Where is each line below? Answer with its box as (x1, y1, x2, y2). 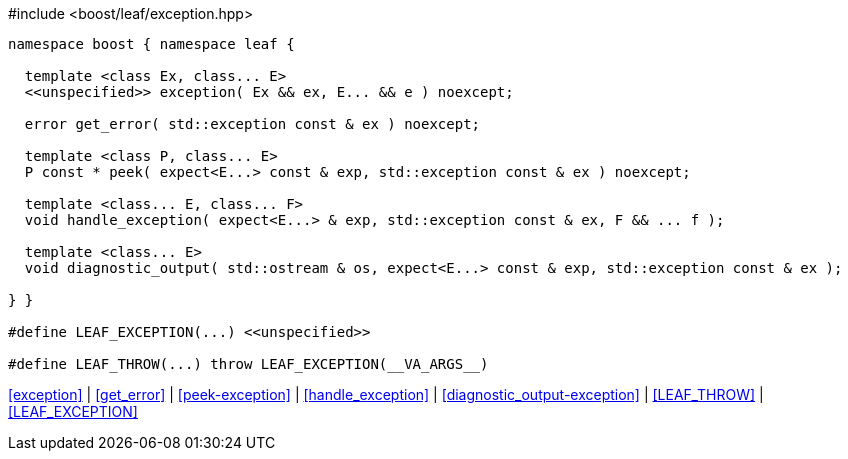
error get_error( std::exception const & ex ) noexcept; (24, 116, 481, 132)
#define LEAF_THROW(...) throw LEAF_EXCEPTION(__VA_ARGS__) (8, 356, 489, 372)
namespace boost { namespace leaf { (8, 36, 295, 52)
